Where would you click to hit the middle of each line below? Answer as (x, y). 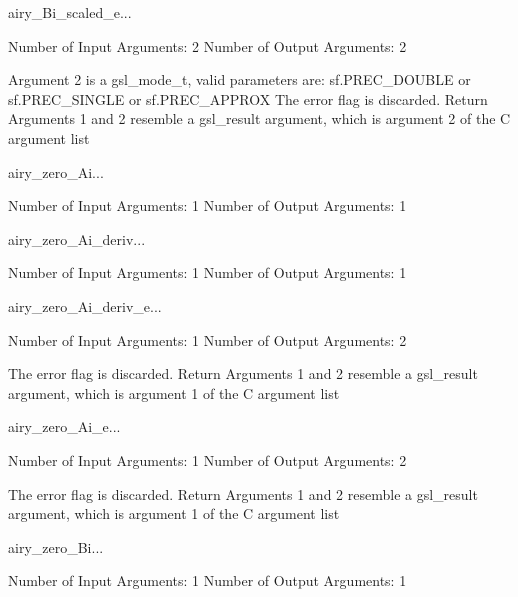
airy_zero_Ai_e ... (64, 426)
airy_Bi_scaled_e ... (70, 12)
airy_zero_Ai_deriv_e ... (85, 305)
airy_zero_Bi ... (56, 546)
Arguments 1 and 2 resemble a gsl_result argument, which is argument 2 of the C (259, 118)
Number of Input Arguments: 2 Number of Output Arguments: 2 (207, 45)
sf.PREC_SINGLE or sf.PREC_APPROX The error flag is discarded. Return (248, 98)
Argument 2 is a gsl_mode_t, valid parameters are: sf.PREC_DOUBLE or (239, 79)
